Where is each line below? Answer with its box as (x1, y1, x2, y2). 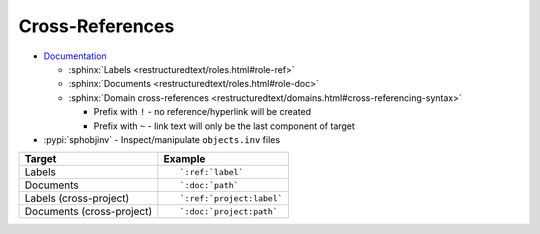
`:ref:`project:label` (179, 193, 284, 204)
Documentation (43, 50, 107, 62)
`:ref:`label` (179, 166, 244, 177)
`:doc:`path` (179, 180, 239, 190)
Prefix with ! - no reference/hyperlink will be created (93, 106, 312, 118)
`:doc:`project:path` (179, 206, 279, 217)
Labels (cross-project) (24, 191, 130, 205)
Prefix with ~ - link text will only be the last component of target (93, 120, 355, 132)
